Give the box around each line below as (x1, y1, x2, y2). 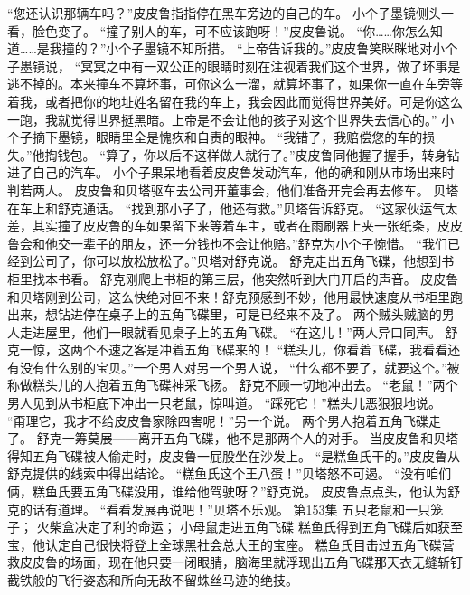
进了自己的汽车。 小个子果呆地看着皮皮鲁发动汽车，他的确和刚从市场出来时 (7, 163, 455, 182)
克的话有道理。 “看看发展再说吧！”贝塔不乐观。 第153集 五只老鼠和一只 (7, 499, 431, 518)
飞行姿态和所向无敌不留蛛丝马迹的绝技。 (57, 571, 298, 589)
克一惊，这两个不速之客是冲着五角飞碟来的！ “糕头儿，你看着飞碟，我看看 (7, 340, 448, 359)
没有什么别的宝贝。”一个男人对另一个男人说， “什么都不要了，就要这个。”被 (19, 357, 460, 376)
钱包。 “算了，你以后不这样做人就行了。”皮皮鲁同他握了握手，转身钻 (57, 145, 460, 164)
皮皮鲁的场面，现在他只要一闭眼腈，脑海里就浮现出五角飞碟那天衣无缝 (19, 552, 437, 571)
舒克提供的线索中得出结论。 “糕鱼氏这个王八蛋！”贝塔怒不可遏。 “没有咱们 (7, 464, 452, 483)
